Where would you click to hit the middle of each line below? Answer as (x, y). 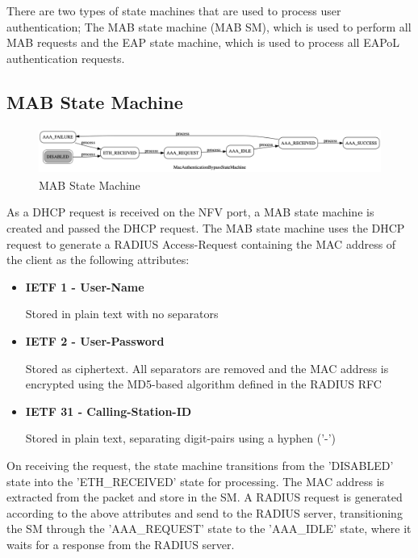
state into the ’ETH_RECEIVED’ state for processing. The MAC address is (196, 481)
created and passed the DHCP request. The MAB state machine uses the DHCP (206, 228)
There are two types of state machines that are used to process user (174, 10)
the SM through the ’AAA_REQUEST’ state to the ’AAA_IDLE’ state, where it (209, 529)
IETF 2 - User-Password (95, 341)
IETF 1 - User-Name (85, 286)
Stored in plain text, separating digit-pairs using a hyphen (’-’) (181, 438)
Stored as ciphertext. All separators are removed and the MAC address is (207, 368)
